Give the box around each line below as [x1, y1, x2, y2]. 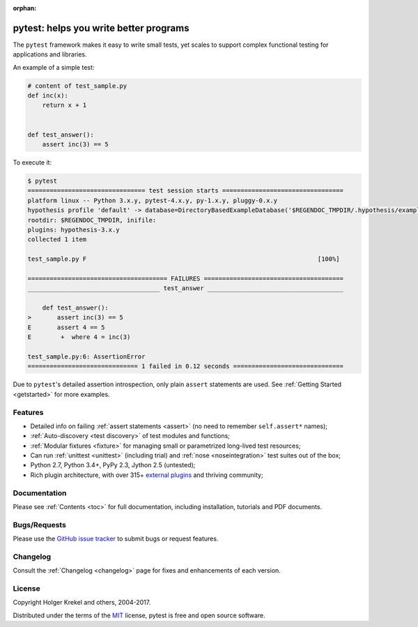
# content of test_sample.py [27, 82, 127, 90]
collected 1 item [27, 236, 87, 243]
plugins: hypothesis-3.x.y [27, 225, 120, 234]
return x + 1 [42, 101, 87, 109]
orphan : [13, 4, 37, 12]
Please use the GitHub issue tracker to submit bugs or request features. [13, 534, 219, 543]
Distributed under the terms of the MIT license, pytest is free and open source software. [13, 611, 266, 619]
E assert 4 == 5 [27, 323, 105, 331]
